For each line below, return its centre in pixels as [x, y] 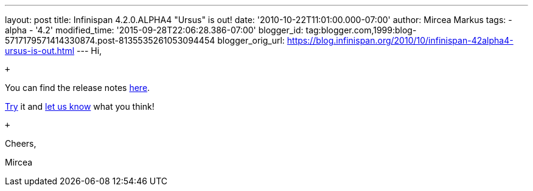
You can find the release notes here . [78, 88]
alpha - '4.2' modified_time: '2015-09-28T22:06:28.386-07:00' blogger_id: [154, 30]
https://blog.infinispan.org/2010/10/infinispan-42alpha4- [400, 40]
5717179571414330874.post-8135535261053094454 [110, 40]
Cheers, [21, 143]
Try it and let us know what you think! [80, 106]
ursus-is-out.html [40, 51]
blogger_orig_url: [251, 40]
